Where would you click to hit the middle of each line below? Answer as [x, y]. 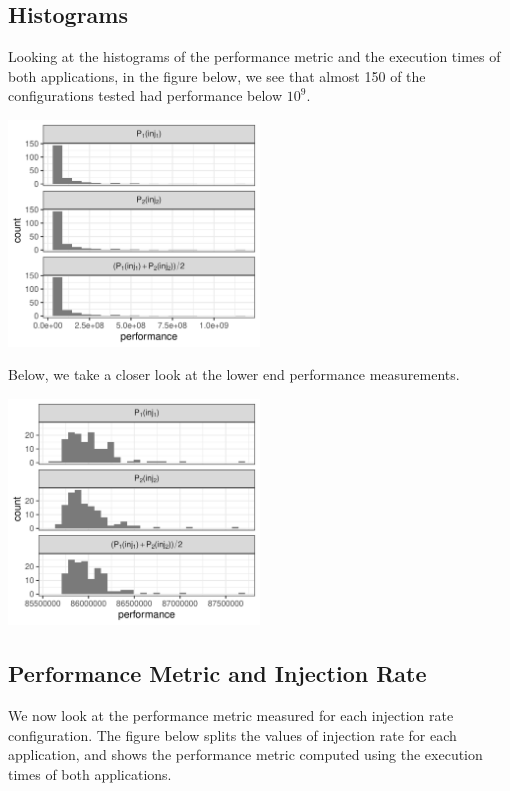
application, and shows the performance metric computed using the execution [245, 754]
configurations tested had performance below [145, 95]
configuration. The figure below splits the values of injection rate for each [232, 734]
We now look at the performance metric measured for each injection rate [231, 715]
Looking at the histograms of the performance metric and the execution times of [254, 56]
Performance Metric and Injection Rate [217, 673]
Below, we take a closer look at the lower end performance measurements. [234, 374]
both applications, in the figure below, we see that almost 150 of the [217, 75]
